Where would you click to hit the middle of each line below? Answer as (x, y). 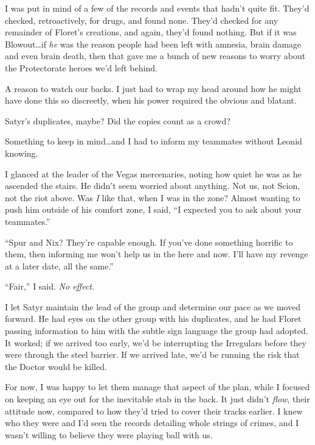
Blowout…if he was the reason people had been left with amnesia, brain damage (153, 44)
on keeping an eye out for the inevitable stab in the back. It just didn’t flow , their (157, 399)
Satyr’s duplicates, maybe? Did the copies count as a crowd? (118, 120)
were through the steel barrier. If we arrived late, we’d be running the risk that (152, 354)
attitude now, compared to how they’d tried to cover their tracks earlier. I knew (154, 411)
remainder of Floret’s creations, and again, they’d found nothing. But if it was (151, 32)
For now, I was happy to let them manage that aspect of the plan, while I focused (157, 387)
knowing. (22, 153)
